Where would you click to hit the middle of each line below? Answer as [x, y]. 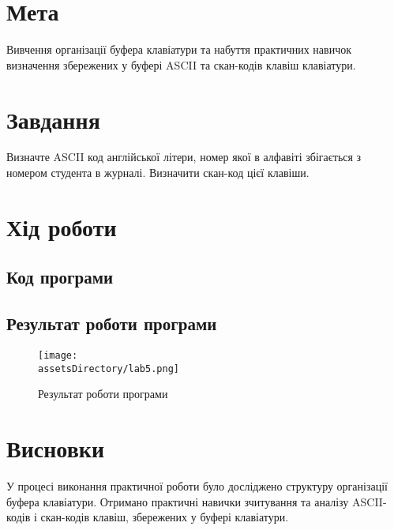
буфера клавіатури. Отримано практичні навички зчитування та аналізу [178, 501]
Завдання [53, 119]
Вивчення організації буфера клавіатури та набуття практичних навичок [179, 49]
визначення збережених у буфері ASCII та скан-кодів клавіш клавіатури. [181, 64]
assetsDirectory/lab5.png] [109, 368]
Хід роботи [62, 226]
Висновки [56, 448]
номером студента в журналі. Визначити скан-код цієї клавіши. [158, 173]
